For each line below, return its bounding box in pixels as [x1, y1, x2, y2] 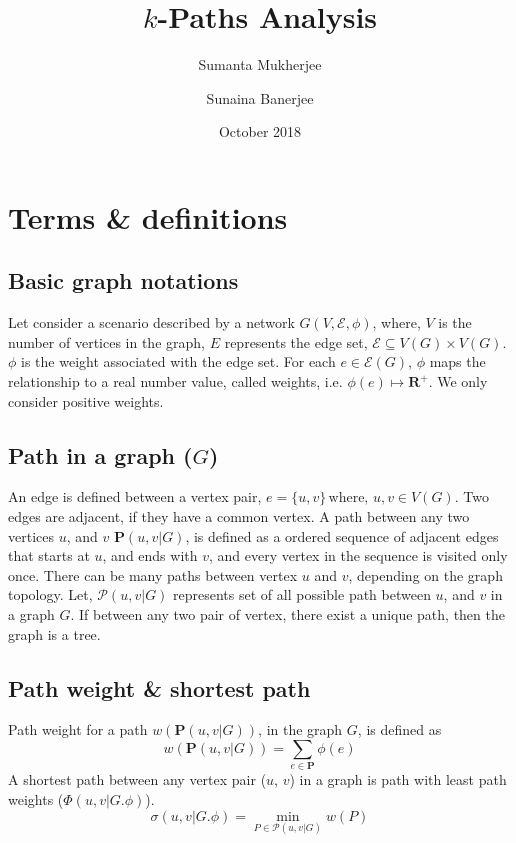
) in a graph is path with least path [289, 769, 507, 790]
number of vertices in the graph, [8, 331, 205, 352]
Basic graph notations [8, 265, 239, 296]
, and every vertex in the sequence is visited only [208, 545, 508, 566]
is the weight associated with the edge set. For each [21, 351, 336, 372]
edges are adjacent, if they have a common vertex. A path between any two [8, 506, 470, 527]
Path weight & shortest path [8, 672, 311, 703]
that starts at [8, 545, 90, 566]
